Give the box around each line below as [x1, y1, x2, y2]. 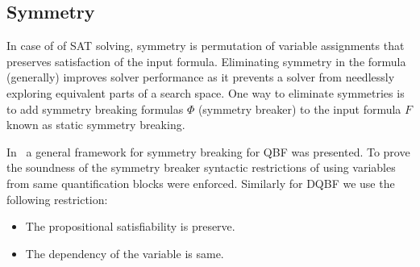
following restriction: [6, 190, 108, 207]
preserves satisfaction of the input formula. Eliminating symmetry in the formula [6, 52, 406, 69]
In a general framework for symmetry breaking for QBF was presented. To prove [6, 143, 410, 160]
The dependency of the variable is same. [25, 244, 224, 261]
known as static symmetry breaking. [6, 116, 185, 133]
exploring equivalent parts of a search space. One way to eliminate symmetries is [6, 84, 405, 101]
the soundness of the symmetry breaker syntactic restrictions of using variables [6, 159, 396, 176]
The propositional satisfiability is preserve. [25, 218, 235, 235]
